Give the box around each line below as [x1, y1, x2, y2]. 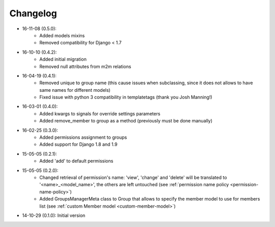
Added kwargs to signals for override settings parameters [39, 110, 160, 117]
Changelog [9, 8, 57, 19]
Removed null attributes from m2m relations [39, 63, 131, 69]
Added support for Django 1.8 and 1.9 [39, 141, 118, 147]
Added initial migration [39, 56, 87, 62]
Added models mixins [39, 32, 85, 38]
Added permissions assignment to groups [39, 134, 127, 140]
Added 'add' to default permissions [39, 158, 114, 164]
